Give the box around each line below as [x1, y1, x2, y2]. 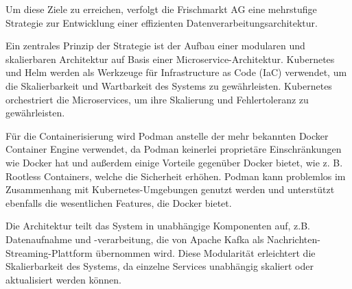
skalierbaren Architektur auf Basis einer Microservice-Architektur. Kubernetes [5, 51, 335, 66]
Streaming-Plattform [5, 245, 93, 260]
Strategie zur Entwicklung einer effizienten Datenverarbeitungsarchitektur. [5, 15, 318, 29]
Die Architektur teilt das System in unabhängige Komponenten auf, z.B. [5, 218, 310, 233]
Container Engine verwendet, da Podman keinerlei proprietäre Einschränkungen [5, 142, 342, 156]
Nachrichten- [267, 231, 320, 246]
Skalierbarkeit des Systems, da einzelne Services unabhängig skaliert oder [5, 259, 314, 273]
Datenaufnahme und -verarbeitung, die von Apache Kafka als [5, 231, 264, 246]
